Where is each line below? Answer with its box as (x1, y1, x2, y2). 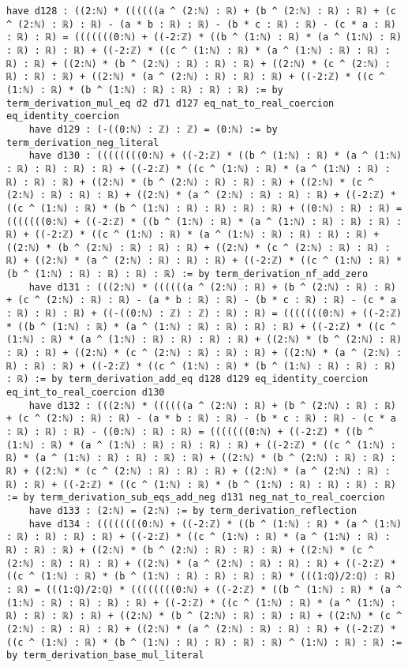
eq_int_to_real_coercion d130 (6, 387, 165, 399)
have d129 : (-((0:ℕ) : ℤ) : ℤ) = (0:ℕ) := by (28, 123, 278, 135)
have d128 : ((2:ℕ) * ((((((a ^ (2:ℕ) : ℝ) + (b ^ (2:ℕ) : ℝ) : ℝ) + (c (6, 6, 396, 17)
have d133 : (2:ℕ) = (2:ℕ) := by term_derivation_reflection (28, 504, 357, 516)
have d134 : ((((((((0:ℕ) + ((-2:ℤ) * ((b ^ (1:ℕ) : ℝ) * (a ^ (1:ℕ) (28, 518, 402, 530)
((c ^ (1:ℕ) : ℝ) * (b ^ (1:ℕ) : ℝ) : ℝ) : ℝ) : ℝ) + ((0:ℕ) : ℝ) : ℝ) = (6, 202, 402, 214)
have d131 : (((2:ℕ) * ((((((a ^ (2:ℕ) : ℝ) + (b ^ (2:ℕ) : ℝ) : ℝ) (28, 281, 396, 293)
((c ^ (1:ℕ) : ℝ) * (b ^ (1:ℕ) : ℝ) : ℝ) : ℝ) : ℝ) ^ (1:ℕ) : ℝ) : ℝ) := (6, 636, 402, 648)
